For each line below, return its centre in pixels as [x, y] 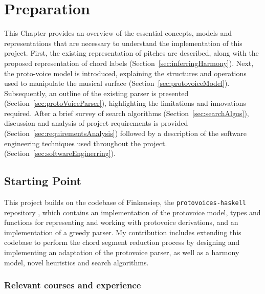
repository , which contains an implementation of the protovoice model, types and [132, 212]
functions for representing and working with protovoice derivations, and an [121, 222]
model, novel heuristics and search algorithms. [76, 262]
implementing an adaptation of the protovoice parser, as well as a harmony [122, 252]
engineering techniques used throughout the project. [86, 143]
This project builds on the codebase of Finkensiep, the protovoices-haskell [125, 202]
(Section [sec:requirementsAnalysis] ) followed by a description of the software [125, 133]
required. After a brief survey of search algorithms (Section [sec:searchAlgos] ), [127, 113]
